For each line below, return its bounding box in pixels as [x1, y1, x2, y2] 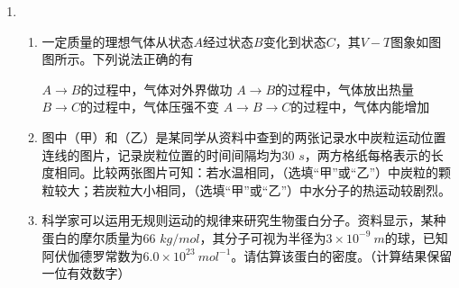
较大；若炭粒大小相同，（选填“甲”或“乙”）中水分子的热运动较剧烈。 [54, 180, 452, 199]
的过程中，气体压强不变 [79, 97, 219, 116]
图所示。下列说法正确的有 [41, 49, 194, 68]
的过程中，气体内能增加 [290, 97, 430, 116]
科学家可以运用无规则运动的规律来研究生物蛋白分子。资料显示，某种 [41, 211, 446, 229]
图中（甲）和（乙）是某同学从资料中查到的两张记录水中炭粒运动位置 [41, 127, 446, 146]
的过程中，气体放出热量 [275, 79, 415, 98]
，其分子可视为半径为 [199, 228, 326, 247]
